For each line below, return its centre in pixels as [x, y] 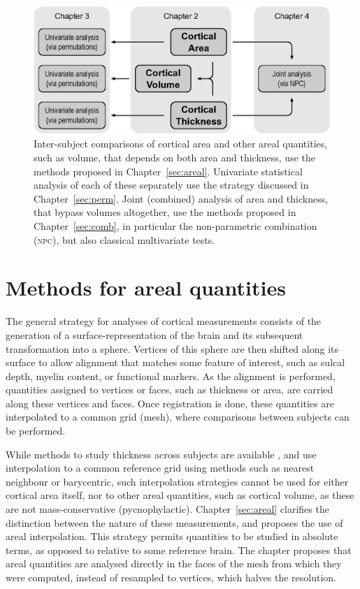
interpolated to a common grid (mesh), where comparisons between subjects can [178, 417]
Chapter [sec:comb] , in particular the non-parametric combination [175, 226]
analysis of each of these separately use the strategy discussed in [171, 185]
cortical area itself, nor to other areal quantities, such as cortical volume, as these [180, 495]
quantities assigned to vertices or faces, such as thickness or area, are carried [170, 390]
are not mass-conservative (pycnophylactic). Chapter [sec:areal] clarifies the [167, 509]
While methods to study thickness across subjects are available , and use [161, 454]
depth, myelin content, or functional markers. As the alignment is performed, [171, 376]
